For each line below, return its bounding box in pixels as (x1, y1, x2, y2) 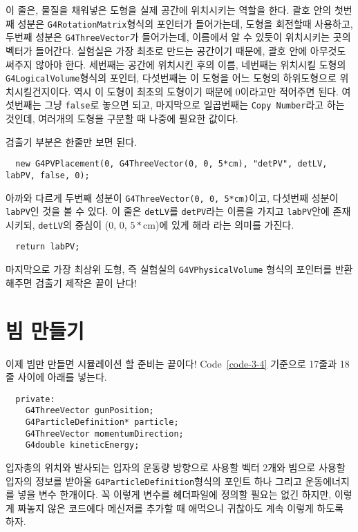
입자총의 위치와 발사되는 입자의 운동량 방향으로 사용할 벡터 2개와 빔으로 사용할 (6, 459, 346, 474)
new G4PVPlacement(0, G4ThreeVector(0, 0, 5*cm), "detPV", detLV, (15, 159, 328, 169)
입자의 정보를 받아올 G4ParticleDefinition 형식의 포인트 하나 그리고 (6, 473, 302, 488)
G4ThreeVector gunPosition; (25, 406, 154, 416)
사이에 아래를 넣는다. (17, 370, 107, 384)
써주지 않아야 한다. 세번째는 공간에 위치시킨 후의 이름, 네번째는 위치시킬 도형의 (6, 57, 346, 71)
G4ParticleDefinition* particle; (25, 417, 179, 427)
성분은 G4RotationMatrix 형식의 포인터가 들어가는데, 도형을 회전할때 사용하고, (17, 16, 353, 30)
